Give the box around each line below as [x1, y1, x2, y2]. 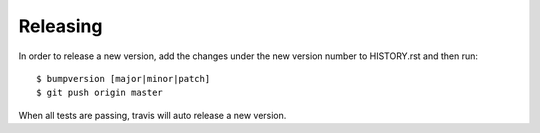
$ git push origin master [36, 87, 164, 99]
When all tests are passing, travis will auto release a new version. [18, 109, 287, 121]
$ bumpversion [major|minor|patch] [36, 73, 211, 84]
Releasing [18, 15, 103, 37]
